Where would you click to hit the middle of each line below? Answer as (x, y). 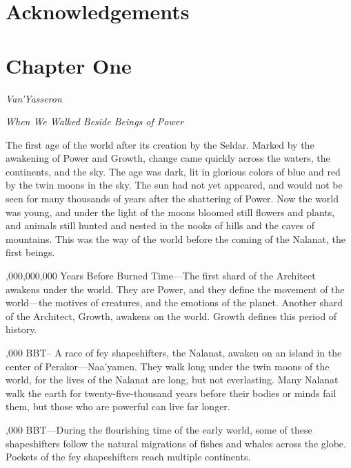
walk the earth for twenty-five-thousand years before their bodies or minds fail (171, 393)
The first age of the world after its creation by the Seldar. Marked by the (160, 144)
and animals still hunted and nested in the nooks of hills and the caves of (160, 225)
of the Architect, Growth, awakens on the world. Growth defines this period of (171, 316)
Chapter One (69, 65)
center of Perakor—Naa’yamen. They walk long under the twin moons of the (168, 366)
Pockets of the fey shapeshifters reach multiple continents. (128, 457)
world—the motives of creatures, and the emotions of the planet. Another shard (174, 302)
